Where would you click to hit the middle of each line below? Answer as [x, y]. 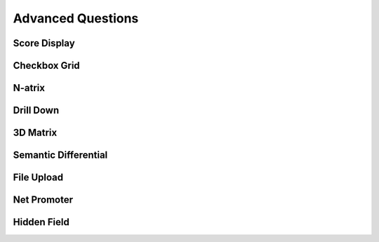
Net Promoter [43, 200]
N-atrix [29, 88]
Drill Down [36, 110]
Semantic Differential [60, 155]
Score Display [44, 43]
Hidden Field [41, 222]
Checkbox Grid [46, 66]
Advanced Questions [76, 18]
